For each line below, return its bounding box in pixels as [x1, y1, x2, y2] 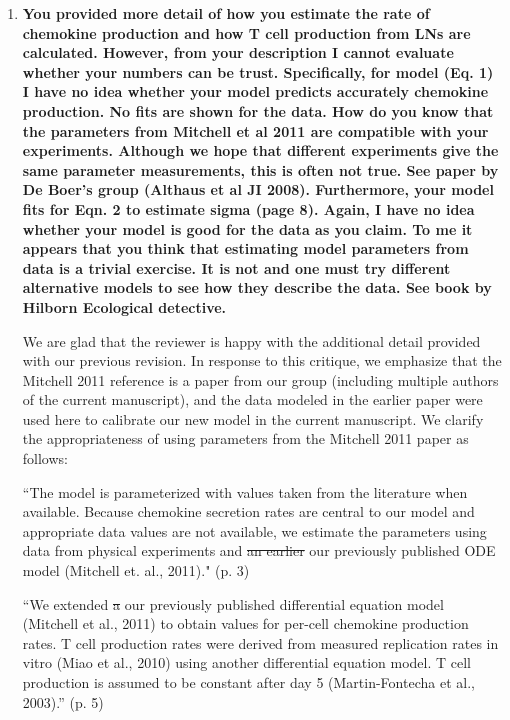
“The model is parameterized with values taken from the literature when [22, 481, 468, 502]
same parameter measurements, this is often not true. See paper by [22, 159, 499, 180]
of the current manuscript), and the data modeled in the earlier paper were [22, 389, 483, 410]
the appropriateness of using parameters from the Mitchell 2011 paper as [22, 428, 469, 449]
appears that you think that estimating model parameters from [22, 238, 469, 259]
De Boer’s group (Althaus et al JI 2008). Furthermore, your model [22, 179, 494, 200]
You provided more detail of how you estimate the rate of [22, 3, 430, 23]
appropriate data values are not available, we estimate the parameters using [22, 520, 487, 541]
